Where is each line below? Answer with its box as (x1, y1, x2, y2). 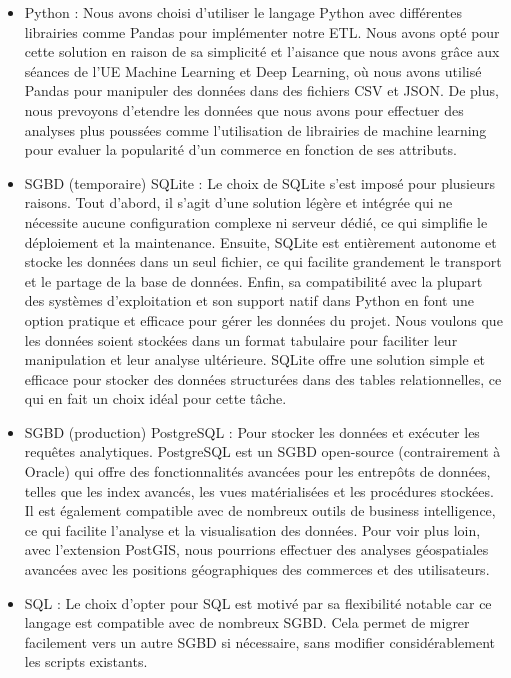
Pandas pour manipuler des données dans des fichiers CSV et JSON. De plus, (24, 80, 499, 101)
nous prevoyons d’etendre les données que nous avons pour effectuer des (24, 99, 464, 120)
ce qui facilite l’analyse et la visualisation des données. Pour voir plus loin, (24, 519, 481, 540)
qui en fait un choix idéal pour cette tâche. (24, 388, 287, 409)
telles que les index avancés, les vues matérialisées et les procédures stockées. (24, 480, 494, 501)
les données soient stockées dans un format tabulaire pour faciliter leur (24, 329, 458, 350)
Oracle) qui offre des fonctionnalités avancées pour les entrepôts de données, (24, 461, 491, 482)
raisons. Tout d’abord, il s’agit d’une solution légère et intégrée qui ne (24, 192, 453, 213)
